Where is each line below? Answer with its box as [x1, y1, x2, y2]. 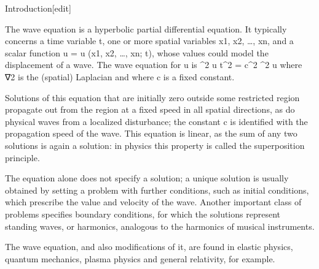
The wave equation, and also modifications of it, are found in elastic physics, [5, 240, 293, 253]
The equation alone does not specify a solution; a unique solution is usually [5, 172, 289, 184]
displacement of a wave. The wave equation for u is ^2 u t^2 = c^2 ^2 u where [5, 58, 302, 71]
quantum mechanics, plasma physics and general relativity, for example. [5, 252, 275, 265]
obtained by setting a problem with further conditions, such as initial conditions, [5, 183, 309, 196]
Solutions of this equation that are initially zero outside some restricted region [5, 91, 300, 104]
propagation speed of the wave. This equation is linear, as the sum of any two [5, 127, 297, 140]
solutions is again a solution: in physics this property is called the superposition [5, 138, 305, 151]
